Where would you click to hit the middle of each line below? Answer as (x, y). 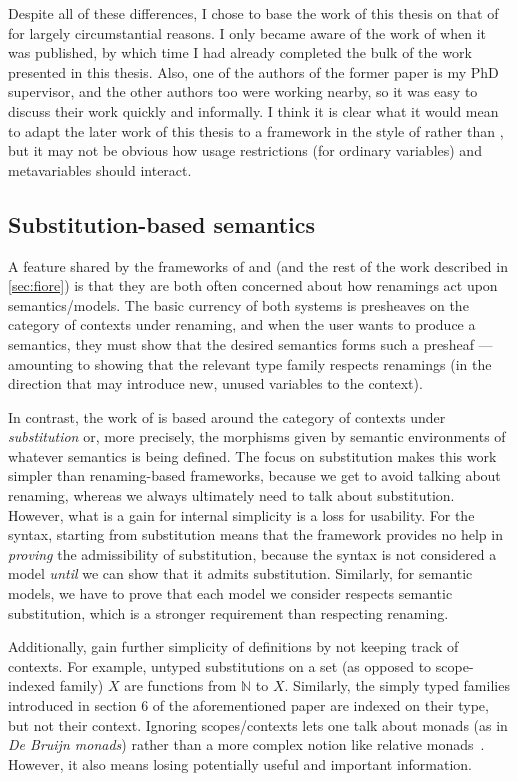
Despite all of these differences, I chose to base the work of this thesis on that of (253, 13)
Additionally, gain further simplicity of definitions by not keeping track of (233, 646)
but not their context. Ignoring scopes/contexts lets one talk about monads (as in (258, 724)
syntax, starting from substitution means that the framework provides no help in (255, 534)
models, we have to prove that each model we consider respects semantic (230, 593)
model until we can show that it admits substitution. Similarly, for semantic (240, 573)
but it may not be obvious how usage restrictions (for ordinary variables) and (245, 150)
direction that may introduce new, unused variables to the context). (215, 383)
